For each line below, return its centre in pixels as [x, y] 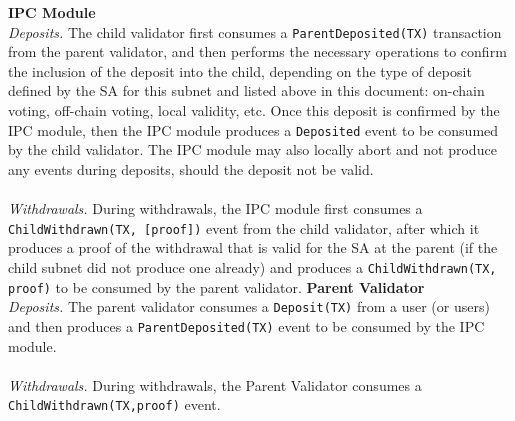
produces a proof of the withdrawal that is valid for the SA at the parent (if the [253, 247]
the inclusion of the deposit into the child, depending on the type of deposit [240, 70]
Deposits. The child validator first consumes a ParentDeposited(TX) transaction [255, 31]
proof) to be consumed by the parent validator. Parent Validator [216, 286]
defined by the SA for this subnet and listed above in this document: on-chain [246, 90]
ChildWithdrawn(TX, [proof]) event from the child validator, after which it [244, 227]
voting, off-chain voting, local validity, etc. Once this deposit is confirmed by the [254, 110]
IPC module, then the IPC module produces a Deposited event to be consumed [253, 129]
